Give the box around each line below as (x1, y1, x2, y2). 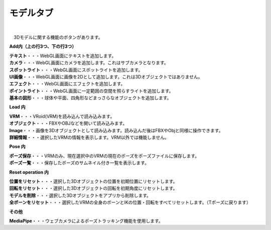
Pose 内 (9, 144, 26, 150)
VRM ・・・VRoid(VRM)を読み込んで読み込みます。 (9, 113, 115, 119)
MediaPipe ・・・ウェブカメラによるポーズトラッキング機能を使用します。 (9, 217, 163, 223)
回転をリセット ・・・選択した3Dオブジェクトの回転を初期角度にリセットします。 (9, 185, 178, 191)
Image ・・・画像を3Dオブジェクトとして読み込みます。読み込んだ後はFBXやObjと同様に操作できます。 (9, 127, 223, 133)
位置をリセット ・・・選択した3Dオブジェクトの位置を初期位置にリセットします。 (9, 178, 178, 184)
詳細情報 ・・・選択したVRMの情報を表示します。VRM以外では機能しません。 (9, 135, 169, 141)
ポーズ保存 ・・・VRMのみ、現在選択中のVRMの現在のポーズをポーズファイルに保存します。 (9, 153, 200, 159)
